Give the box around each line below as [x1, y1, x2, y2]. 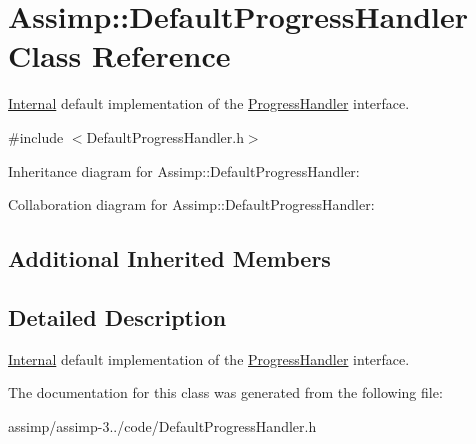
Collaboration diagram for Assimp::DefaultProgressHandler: [8, 194, 375, 215]
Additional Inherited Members [8, 243, 331, 274]
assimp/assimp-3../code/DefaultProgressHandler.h [8, 415, 317, 436]
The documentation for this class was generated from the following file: [8, 382, 443, 403]
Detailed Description [8, 301, 227, 332]
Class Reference [8, 35, 231, 76]
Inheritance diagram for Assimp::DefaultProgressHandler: [8, 160, 360, 181]
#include [8, 126, 64, 147]
